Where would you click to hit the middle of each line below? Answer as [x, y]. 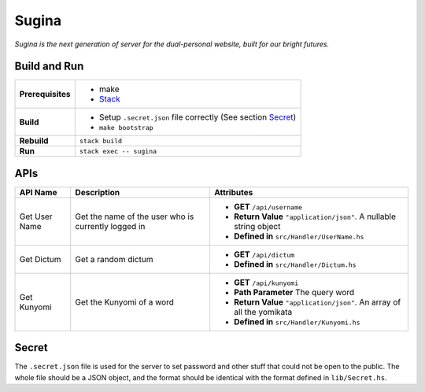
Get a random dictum [114, 259]
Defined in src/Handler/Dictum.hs [295, 264]
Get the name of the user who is [135, 216]
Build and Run [49, 67]
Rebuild [34, 141]
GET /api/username [268, 206]
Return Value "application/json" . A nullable [315, 216]
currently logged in [110, 226]
